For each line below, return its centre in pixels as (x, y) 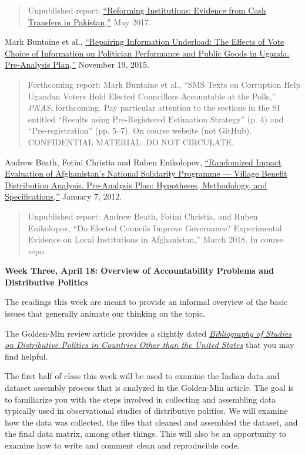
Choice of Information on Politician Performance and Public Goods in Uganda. (147, 53)
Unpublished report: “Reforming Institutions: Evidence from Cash (147, 10)
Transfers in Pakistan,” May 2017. (89, 21)
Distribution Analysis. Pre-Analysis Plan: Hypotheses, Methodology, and (136, 185)
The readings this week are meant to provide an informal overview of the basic (146, 302)
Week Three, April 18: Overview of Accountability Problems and (140, 270)
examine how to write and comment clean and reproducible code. (122, 445)
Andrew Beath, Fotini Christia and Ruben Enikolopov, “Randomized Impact (143, 162)
